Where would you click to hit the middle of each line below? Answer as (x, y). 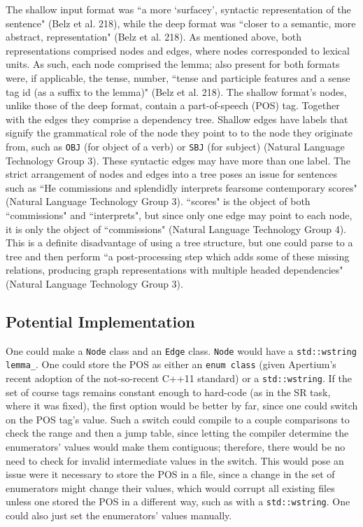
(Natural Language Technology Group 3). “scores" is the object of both (158, 201)
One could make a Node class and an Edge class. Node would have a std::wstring (181, 350)
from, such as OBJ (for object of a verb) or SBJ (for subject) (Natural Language (175, 146)
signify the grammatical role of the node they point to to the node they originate (179, 133)
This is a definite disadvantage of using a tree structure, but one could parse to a (179, 243)
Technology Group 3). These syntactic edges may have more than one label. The (178, 160)
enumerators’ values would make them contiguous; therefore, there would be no (176, 447)
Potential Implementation (100, 321)
